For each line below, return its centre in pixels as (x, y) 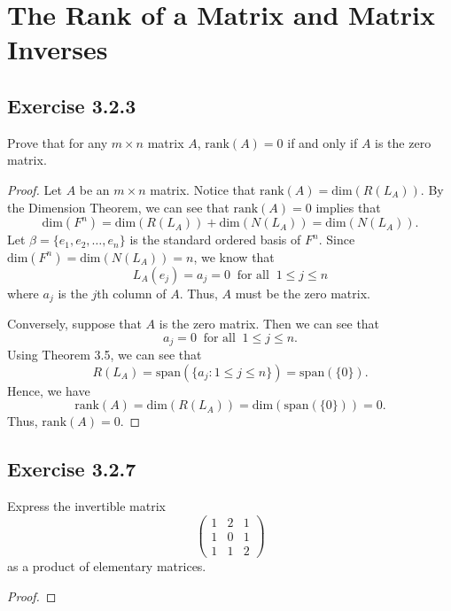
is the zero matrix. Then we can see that (269, 324)
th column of (132, 293)
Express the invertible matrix (86, 506)
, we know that (234, 256)
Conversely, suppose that (74, 324)
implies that (348, 207)
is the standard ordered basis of (215, 240)
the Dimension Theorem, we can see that (118, 207)
